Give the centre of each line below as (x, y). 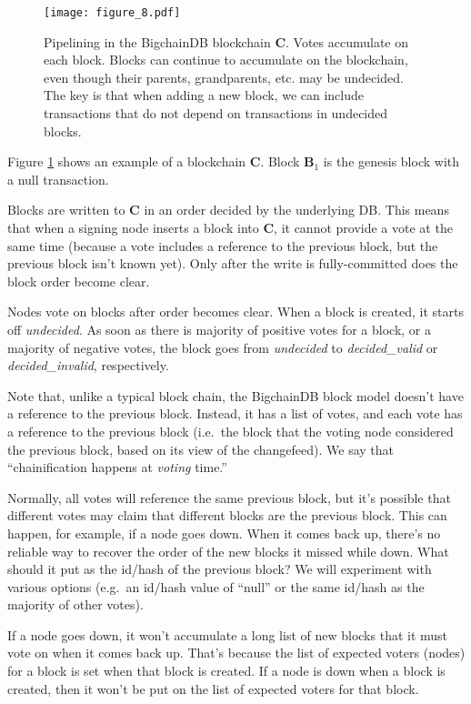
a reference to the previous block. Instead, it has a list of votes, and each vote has (235, 413)
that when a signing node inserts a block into (133, 227)
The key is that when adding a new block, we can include (204, 95)
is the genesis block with (391, 161)
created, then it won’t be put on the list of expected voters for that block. (213, 688)
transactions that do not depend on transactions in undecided (216, 113)
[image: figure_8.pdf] (112, 13)
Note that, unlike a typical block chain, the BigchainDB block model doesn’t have (235, 395)
